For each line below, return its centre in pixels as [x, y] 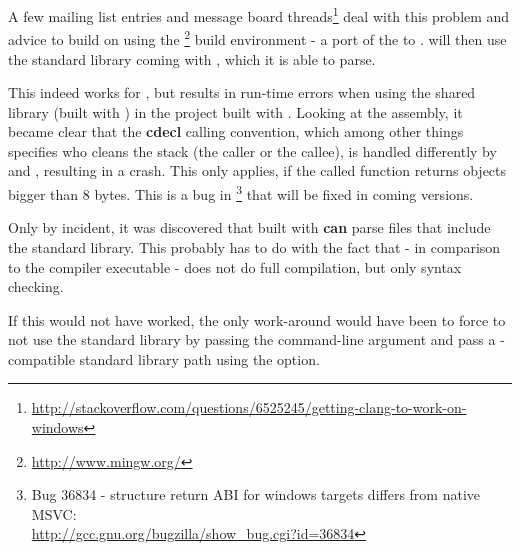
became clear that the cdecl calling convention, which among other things [236, 131]
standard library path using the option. [199, 358]
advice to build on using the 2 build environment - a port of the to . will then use [257, 37]
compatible [41, 358]
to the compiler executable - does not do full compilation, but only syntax [235, 266]
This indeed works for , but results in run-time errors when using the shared [242, 92]
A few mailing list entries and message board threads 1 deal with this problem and [259, 14]
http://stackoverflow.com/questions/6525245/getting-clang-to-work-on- [249, 407]
